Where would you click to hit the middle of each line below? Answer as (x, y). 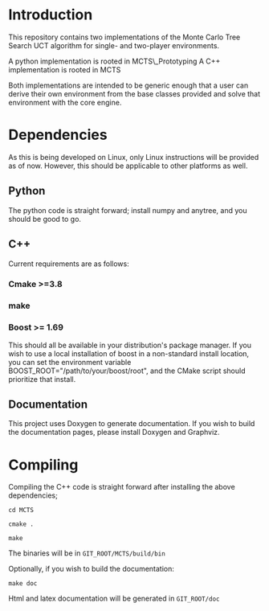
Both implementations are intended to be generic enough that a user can (128, 85)
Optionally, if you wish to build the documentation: (92, 569)
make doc (23, 584)
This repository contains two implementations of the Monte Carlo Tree (124, 37)
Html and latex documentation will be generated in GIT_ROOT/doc (114, 599)
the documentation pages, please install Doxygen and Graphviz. (114, 433)
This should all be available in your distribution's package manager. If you (130, 345)
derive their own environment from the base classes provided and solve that (134, 93)
